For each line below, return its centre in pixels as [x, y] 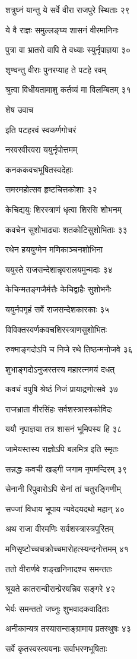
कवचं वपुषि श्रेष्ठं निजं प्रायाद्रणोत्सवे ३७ [62, 389]
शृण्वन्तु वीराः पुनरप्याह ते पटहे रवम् [56, 69]
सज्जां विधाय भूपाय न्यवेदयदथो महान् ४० [65, 508]
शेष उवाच [20, 109]
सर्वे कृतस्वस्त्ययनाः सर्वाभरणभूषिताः [56, 648]
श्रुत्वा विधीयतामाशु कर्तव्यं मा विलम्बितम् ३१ [68, 89]
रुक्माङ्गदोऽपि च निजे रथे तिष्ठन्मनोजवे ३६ [69, 349]
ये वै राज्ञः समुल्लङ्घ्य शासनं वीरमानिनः [62, 29]
